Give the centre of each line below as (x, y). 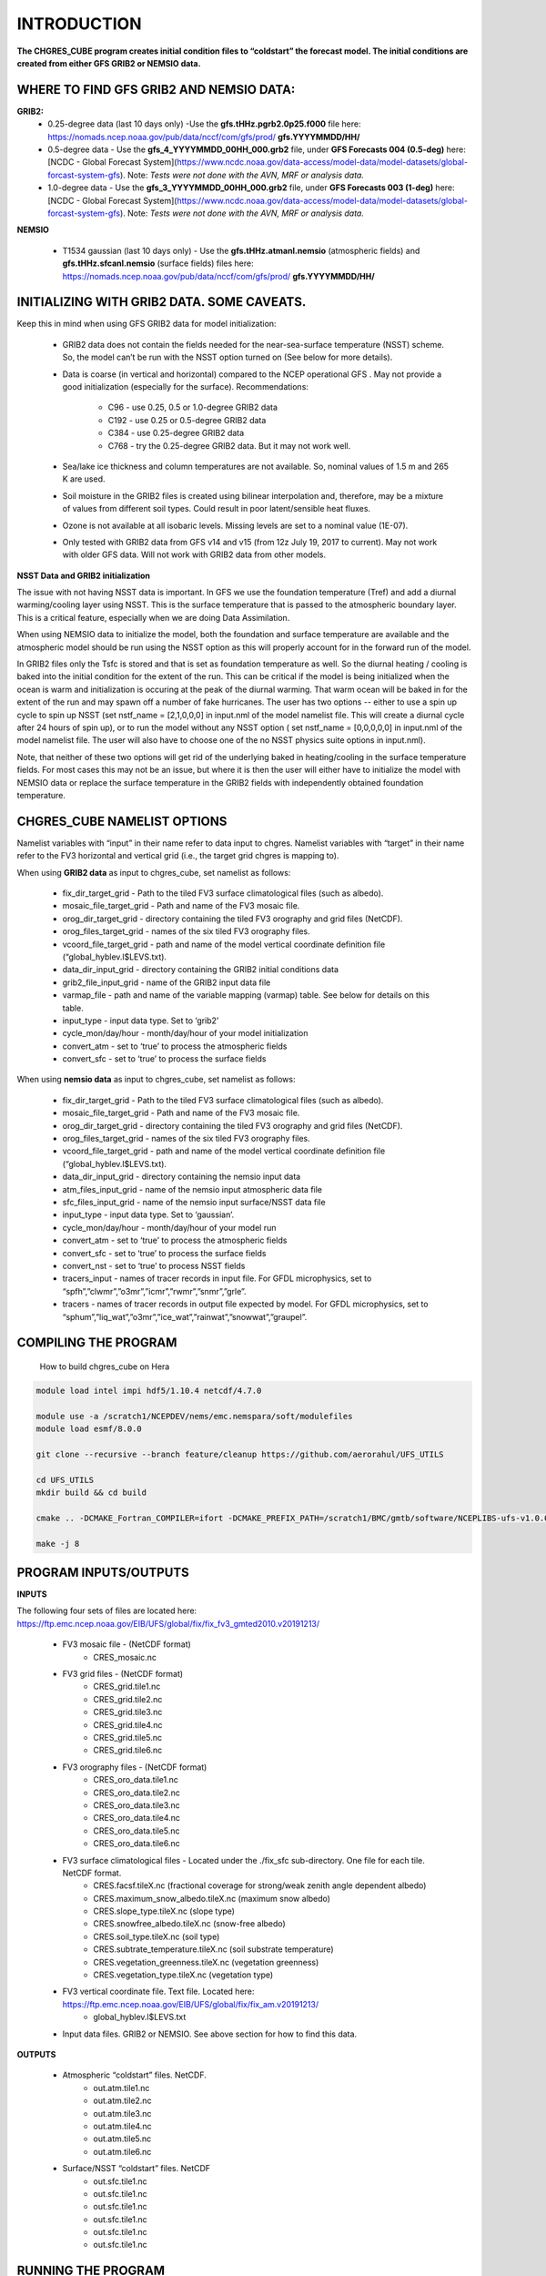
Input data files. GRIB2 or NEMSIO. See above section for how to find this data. (210, 2034)
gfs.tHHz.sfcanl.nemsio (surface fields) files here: (158, 263)
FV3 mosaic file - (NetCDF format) (126, 1644)
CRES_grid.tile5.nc (128, 1737)
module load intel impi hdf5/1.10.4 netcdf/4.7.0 (149, 1390)
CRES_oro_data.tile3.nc (137, 1805)
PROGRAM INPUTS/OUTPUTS (103, 1572)
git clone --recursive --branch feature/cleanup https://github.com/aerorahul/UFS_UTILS (240, 1454)
